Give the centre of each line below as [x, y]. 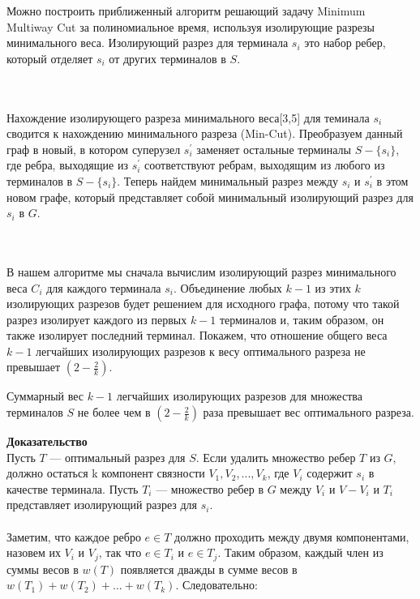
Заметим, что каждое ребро [74, 536]
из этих [333, 287]
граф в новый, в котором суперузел [94, 149]
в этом [392, 180]
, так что [120, 552]
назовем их [34, 552]
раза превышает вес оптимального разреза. [309, 412]
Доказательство [47, 441]
